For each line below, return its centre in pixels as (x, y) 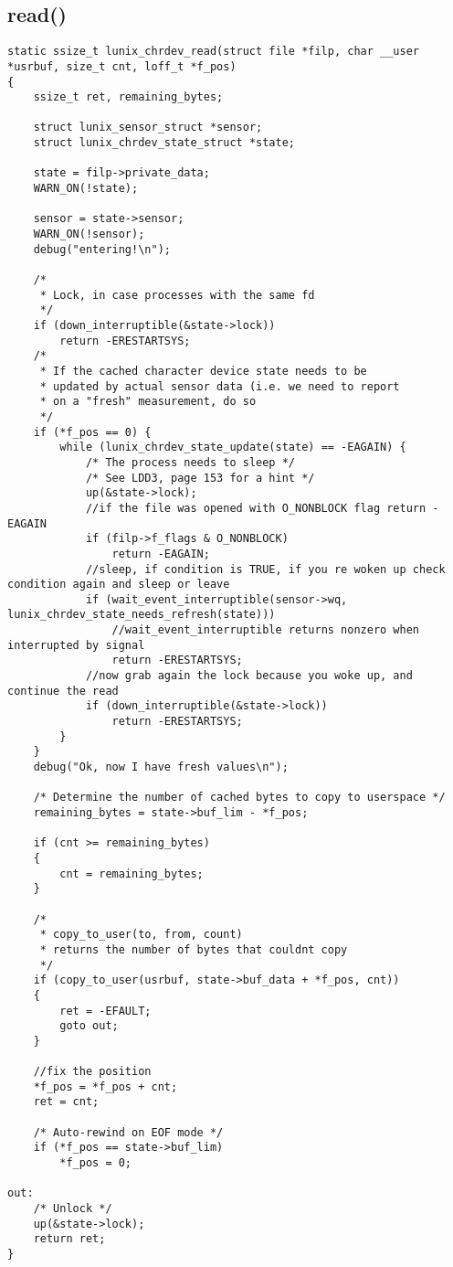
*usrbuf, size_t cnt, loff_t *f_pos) (122, 66)
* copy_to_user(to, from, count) (141, 935)
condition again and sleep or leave (119, 585)
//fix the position (92, 1072)
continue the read (63, 691)
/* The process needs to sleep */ (190, 462)
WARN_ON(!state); (86, 189)
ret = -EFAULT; (105, 1011)
